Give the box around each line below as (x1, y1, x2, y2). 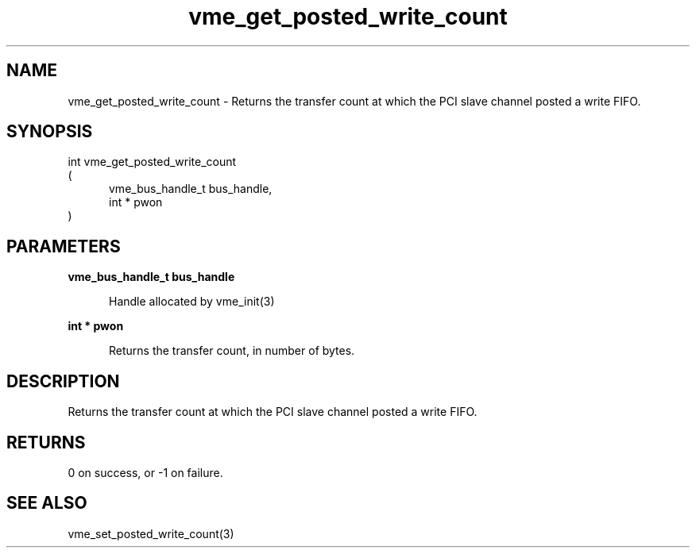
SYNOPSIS (6, 121, 93, 142)
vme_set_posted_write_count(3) (68, 526, 234, 541)
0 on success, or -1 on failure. (68, 465, 223, 479)
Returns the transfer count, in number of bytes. (109, 344, 355, 358)
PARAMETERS (6, 236, 121, 256)
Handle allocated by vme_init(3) (109, 294, 275, 309)
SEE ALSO (6, 493, 87, 514)
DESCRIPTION (6, 371, 120, 391)
